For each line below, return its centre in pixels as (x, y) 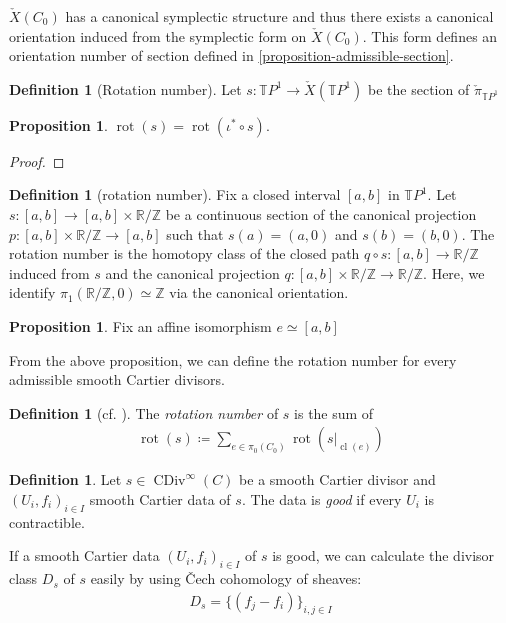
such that (195, 233)
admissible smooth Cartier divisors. (117, 379)
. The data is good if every (321, 498)
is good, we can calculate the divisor (383, 555)
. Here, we (454, 272)
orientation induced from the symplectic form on (158, 35)
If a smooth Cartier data (84, 555)
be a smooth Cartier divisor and (337, 479)
